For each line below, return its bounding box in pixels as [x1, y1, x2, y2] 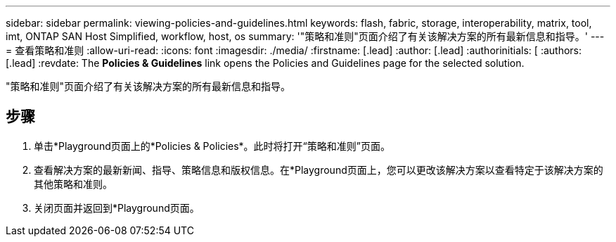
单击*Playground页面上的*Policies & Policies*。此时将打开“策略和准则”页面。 [34, 139, 390, 152]
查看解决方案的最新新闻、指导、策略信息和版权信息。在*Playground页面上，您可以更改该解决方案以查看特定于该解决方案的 [34, 163, 603, 176]
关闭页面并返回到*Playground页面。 [34, 201, 200, 214]
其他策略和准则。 [34, 177, 113, 190]
